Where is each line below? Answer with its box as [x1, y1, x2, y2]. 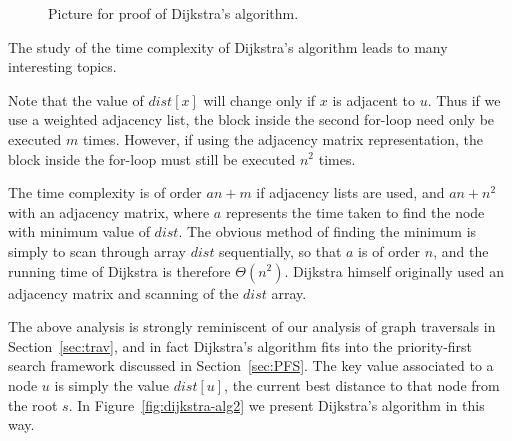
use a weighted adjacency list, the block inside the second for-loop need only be [8, 109, 495, 130]
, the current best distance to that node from [224, 374, 500, 395]
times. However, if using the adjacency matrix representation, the [82, 128, 484, 149]
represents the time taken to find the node [225, 201, 485, 222]
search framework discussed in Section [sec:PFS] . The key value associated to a [8, 355, 494, 376]
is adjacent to [332, 89, 415, 110]
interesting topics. [8, 56, 117, 77]
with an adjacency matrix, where [8, 201, 210, 222]
